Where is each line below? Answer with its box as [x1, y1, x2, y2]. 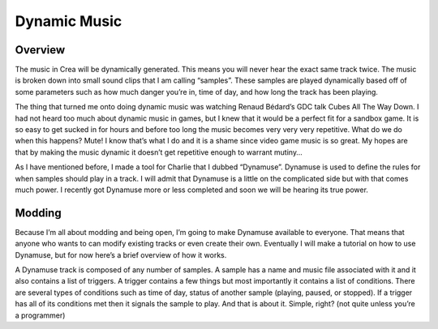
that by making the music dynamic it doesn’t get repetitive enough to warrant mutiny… [15, 147, 303, 157]
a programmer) [15, 310, 66, 320]
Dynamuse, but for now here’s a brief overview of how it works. [15, 250, 227, 259]
